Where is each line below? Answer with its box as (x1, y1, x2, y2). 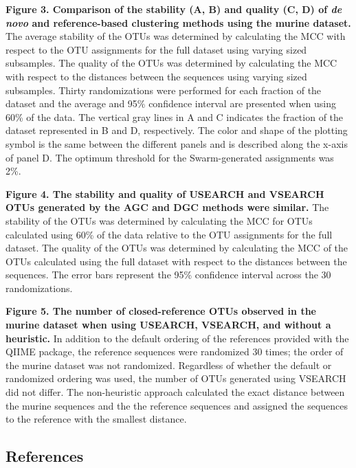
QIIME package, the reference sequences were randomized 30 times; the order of (5, 344, 344, 359)
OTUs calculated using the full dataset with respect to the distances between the (5, 254, 347, 268)
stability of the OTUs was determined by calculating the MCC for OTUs (5, 213, 313, 227)
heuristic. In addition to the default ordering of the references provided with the (5, 331, 349, 345)
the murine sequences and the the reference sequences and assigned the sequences (5, 398, 348, 412)
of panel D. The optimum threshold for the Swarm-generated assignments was (5, 150, 334, 164)
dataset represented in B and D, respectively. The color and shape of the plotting (5, 123, 348, 137)
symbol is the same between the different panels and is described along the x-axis (5, 136, 348, 151)
